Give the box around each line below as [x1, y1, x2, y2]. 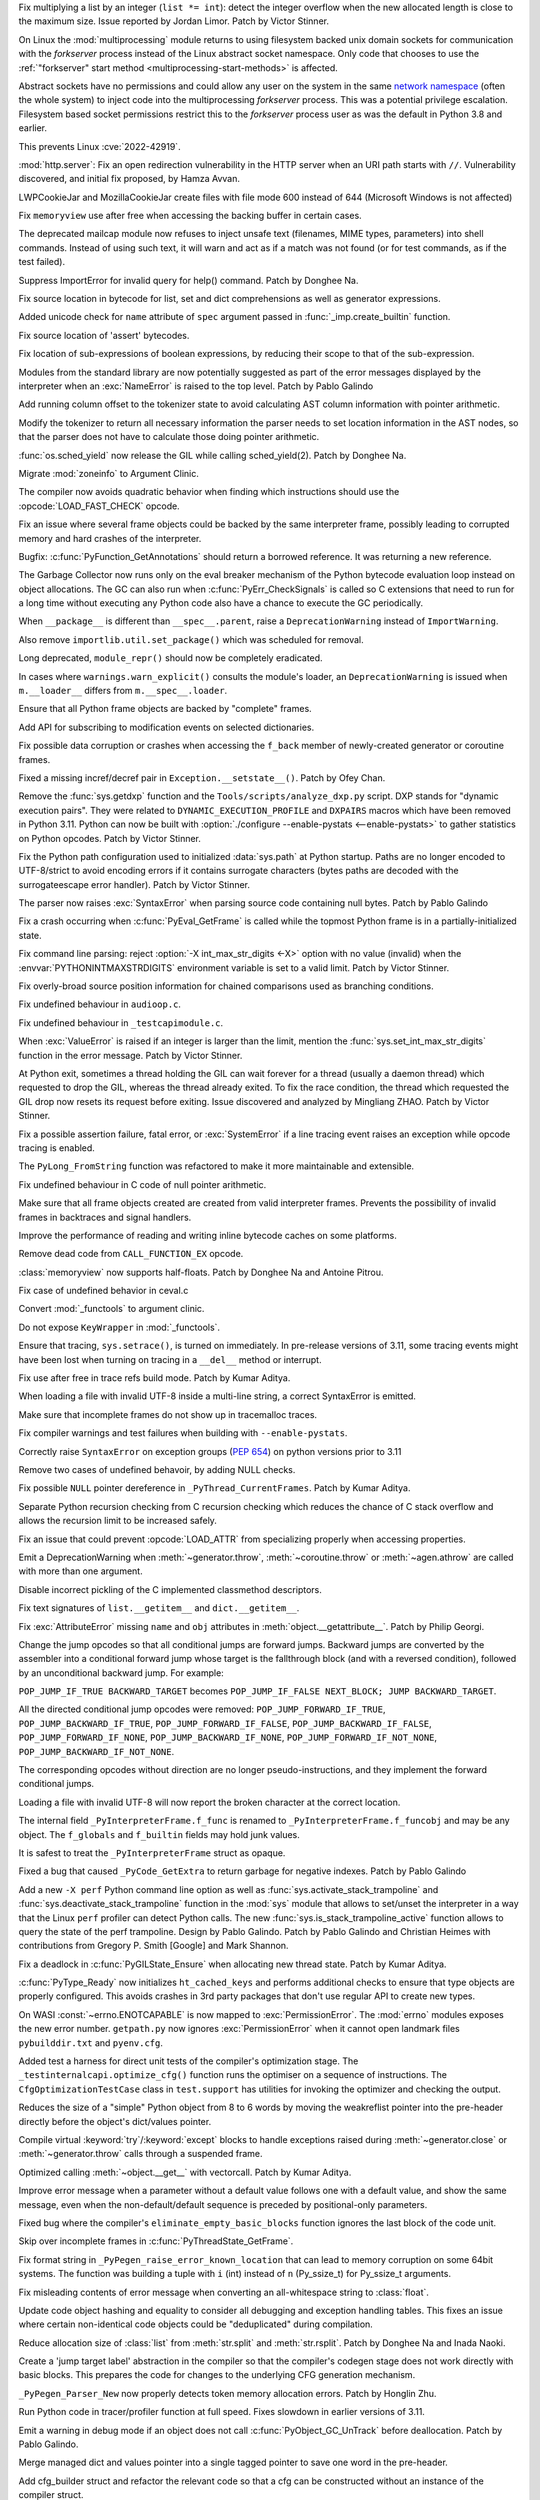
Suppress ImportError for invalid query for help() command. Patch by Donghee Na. [18, 274, 359, 286]
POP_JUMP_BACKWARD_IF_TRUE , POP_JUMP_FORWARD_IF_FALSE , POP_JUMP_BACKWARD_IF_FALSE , [18, 1717, 432, 1729]
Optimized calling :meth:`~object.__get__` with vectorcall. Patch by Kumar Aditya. [18, 2166, 352, 2178]
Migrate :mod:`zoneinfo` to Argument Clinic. [18, 467, 200, 479]
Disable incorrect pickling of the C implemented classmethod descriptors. [18, 1583, 322, 1595]
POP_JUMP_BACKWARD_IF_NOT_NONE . [18, 1745, 175, 1757]
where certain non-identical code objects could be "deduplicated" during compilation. [18, 2318, 374, 2330]
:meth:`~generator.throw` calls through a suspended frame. [18, 2148, 264, 2160]
